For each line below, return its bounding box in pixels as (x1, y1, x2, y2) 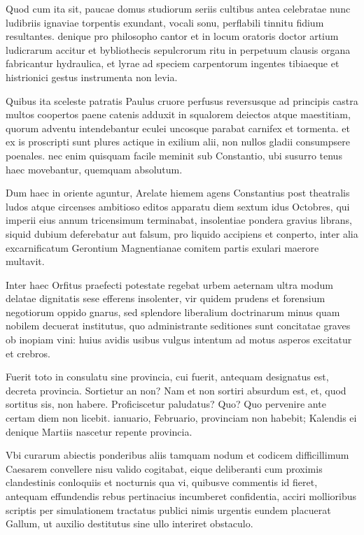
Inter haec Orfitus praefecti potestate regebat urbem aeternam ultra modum (6, 277, 333, 292)
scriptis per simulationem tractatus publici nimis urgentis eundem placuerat (6, 502, 331, 517)
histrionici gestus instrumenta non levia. (6, 69, 178, 84)
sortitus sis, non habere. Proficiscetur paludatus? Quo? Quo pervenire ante (6, 397, 326, 411)
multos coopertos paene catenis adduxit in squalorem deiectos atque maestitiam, (6, 107, 351, 122)
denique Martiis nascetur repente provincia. (6, 424, 192, 438)
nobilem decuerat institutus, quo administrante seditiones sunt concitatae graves (6, 318, 351, 333)
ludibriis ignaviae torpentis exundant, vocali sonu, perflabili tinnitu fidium (6, 15, 324, 29)
